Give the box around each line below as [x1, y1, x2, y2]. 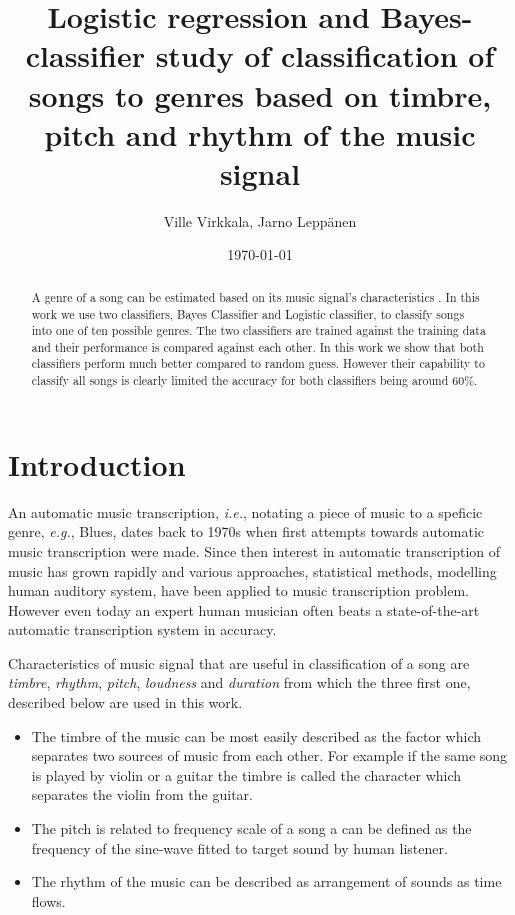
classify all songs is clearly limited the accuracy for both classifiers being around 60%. [31, 372, 478, 389]
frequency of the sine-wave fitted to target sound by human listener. [31, 837, 448, 858]
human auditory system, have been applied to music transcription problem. [8, 580, 469, 601]
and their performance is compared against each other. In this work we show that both [31, 338, 484, 355]
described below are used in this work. [8, 692, 243, 713]
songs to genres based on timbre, [28, 74, 492, 115]
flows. [31, 890, 66, 911]
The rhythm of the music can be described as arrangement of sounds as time [31, 871, 502, 892]
